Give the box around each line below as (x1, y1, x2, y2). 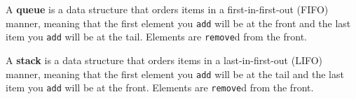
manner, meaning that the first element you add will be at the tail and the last (6, 66, 344, 81)
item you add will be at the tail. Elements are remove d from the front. (6, 29, 307, 44)
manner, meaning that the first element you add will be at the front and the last (6, 15, 351, 30)
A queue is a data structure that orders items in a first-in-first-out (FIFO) (6, 2, 329, 16)
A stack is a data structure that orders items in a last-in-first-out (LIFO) (6, 52, 323, 67)
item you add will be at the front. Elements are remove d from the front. (6, 80, 314, 95)
